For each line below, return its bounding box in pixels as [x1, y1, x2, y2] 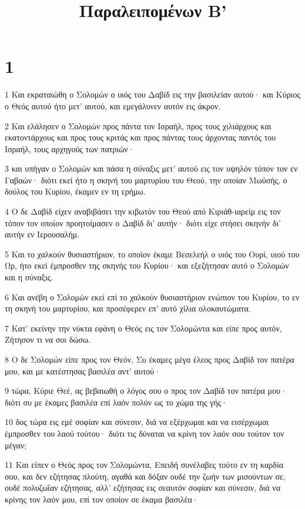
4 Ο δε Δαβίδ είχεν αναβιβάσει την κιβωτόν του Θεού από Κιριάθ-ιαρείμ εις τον [5, 205, 281, 217]
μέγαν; [5, 438, 27, 451]
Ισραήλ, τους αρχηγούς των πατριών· [5, 142, 135, 155]
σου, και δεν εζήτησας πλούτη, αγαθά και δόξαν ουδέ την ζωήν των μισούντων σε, [5, 470, 286, 482]
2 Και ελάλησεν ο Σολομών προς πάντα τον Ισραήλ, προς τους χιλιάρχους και [5, 119, 272, 132]
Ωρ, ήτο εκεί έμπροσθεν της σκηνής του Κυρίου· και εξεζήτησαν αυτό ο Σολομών [5, 259, 289, 272]
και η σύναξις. [5, 271, 53, 283]
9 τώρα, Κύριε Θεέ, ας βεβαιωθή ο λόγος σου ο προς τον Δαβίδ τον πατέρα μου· [5, 384, 287, 397]
